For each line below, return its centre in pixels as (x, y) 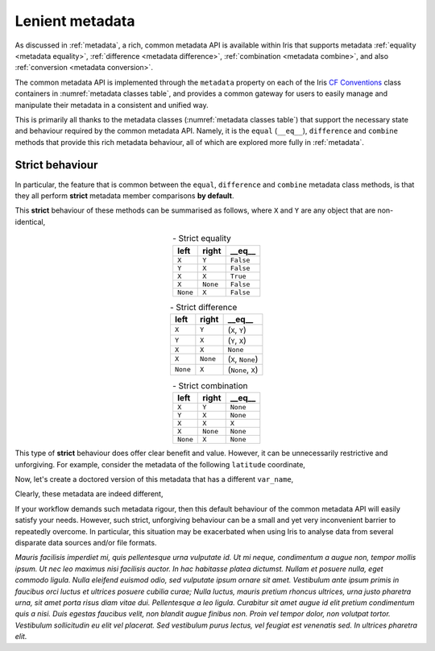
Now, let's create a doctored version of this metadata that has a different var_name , (154, 479)
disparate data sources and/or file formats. (86, 543)
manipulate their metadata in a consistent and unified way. (112, 105)
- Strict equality (201, 238)
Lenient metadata (75, 21)
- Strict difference (203, 307)
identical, (30, 222)
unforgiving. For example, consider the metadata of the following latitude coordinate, (160, 464)
